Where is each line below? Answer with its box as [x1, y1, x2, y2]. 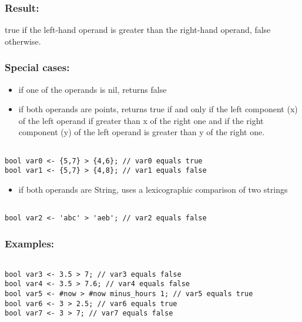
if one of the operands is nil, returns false [18, 83, 167, 95]
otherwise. [5, 35, 41, 47]
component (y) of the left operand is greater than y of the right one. [18, 126, 265, 138]
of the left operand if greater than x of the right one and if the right [18, 114, 264, 126]
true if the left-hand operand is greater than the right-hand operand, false [5, 24, 271, 36]
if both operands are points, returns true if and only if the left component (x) [18, 103, 298, 115]
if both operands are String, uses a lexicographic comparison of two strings [18, 183, 288, 195]
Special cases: [5, 60, 70, 75]
